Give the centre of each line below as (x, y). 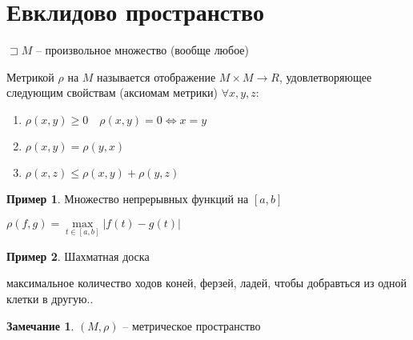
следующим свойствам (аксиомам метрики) (112, 92)
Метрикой (30, 76)
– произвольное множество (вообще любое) (142, 50)
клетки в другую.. (50, 298)
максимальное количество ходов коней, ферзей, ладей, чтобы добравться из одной (206, 283)
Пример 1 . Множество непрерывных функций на (128, 198)
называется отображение (156, 76)
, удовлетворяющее (325, 76)
